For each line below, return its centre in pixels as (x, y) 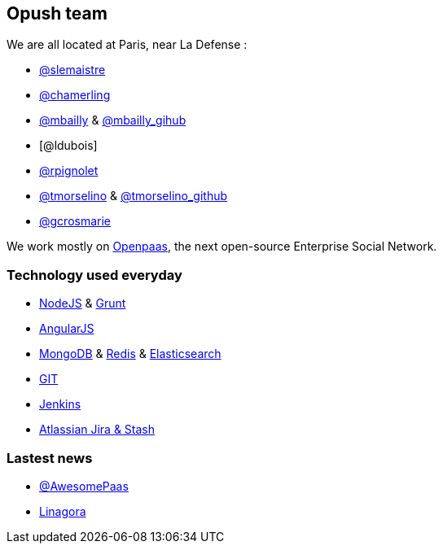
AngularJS (67, 329)
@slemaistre (72, 70)
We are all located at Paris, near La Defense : (127, 45)
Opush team (57, 13)
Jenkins (60, 404)
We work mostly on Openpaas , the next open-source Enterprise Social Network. (222, 247)
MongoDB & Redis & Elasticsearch (130, 354)
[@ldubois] (68, 146)
